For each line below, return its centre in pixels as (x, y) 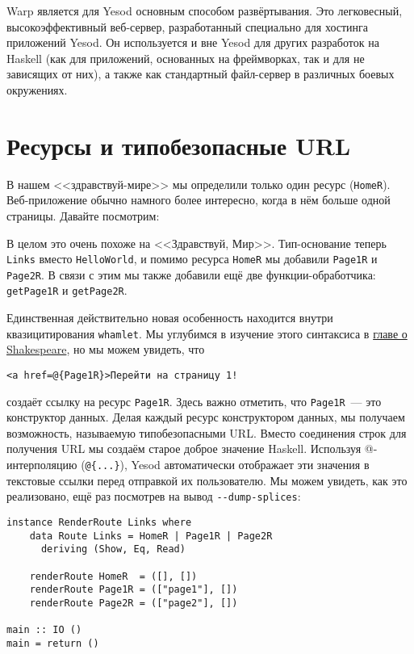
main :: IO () (44, 630)
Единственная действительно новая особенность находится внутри (170, 318)
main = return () (53, 643)
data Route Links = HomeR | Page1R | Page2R (151, 536)
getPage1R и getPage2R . (67, 290)
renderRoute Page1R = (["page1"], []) (134, 590)
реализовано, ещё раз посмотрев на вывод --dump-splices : (154, 496)
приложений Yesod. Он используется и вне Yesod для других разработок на (193, 42)
